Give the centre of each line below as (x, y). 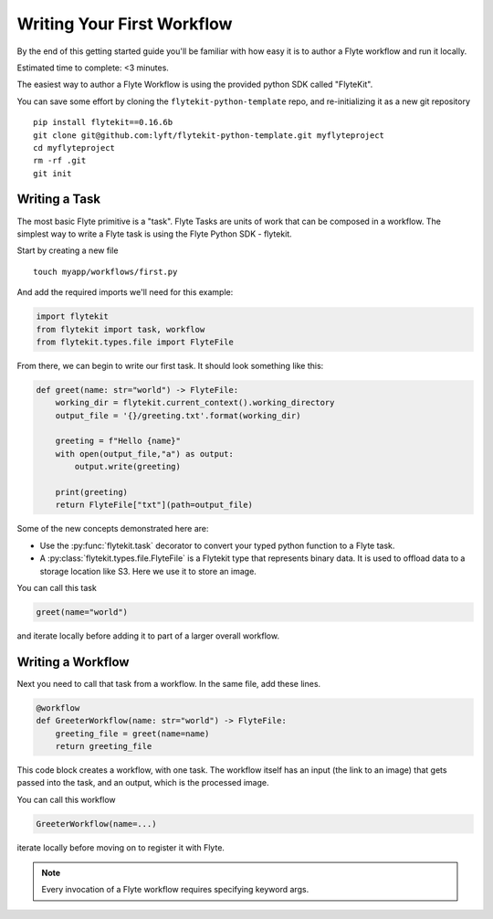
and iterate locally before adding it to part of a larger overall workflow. (148, 636)
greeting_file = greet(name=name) (132, 734)
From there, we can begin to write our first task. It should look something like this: (170, 365)
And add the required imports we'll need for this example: (125, 292)
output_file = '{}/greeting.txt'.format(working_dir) (178, 415)
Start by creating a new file (68, 250)
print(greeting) (91, 492)
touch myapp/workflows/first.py (105, 271)
